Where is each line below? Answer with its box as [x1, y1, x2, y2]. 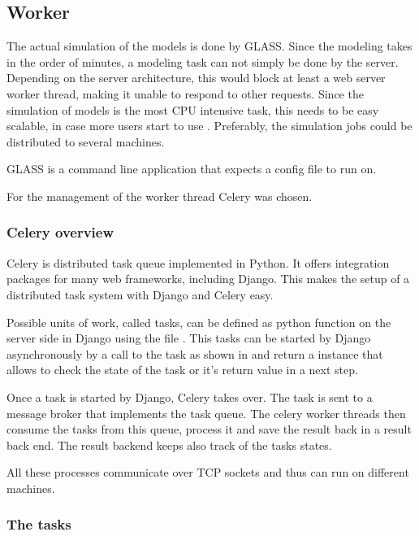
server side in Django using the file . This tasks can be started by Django [6, 329, 371, 346]
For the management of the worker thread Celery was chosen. [6, 187, 313, 204]
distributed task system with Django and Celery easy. [6, 285, 274, 303]
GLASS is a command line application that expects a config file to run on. [6, 160, 377, 177]
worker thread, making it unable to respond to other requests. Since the [6, 85, 364, 102]
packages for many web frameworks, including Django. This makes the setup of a [6, 270, 410, 287]
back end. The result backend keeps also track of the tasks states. [6, 436, 332, 453]
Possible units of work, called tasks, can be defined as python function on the [6, 313, 391, 330]
